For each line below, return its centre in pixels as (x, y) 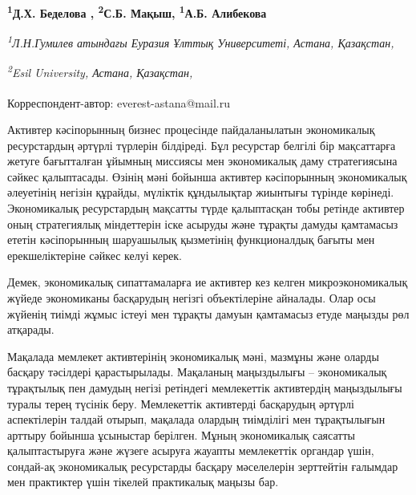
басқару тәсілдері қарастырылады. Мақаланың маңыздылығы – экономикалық (197, 372)
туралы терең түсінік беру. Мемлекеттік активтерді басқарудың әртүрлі (181, 403)
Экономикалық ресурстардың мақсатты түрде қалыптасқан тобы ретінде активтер (206, 207)
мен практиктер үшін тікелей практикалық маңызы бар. (143, 482)
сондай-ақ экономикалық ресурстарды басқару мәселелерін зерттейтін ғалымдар (203, 466)
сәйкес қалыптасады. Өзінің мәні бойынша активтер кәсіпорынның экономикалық (207, 176)
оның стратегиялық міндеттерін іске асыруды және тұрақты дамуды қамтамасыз (203, 223)
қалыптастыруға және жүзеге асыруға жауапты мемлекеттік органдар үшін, (191, 450)
